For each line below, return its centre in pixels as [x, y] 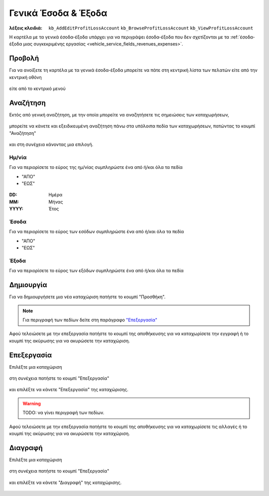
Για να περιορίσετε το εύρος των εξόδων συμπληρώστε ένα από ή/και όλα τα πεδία [96, 271]
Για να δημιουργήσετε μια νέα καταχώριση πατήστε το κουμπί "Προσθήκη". [87, 297]
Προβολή [24, 58]
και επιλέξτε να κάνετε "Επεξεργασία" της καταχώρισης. [69, 390]
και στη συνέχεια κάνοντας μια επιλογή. [51, 144]
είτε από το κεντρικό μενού [37, 89]
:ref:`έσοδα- [242, 37]
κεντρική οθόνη [25, 77]
